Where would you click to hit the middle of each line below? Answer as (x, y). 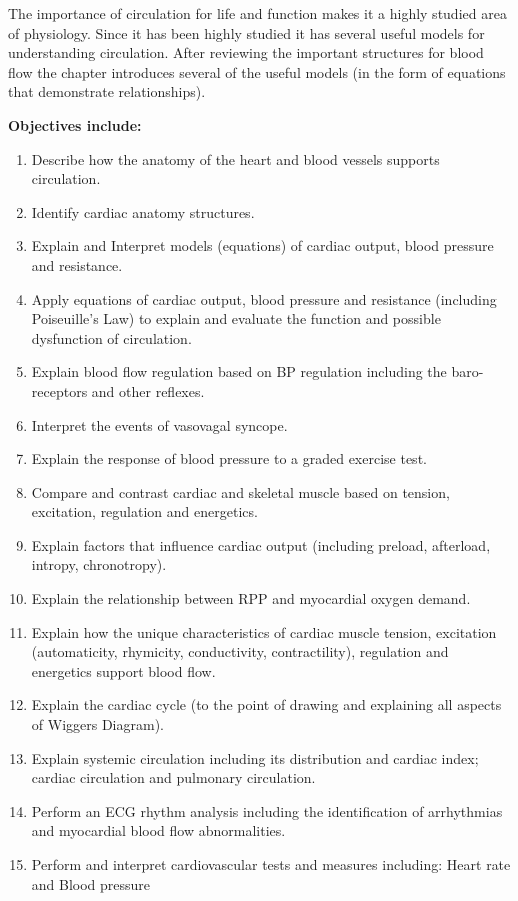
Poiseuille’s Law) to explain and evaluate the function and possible (236, 318)
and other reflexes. (148, 390)
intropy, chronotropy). (99, 564)
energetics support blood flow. (123, 670)
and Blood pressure (91, 883)
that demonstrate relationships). (107, 91)
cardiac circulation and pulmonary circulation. (173, 777)
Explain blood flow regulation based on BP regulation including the (239, 371)
